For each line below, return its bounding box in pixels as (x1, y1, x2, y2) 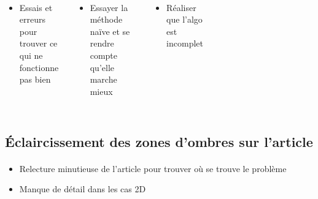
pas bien (19, 73, 51, 86)
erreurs (19, 13, 45, 26)
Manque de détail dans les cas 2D (19, 182, 146, 195)
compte (90, 48, 118, 61)
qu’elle (90, 61, 114, 73)
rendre (90, 37, 114, 50)
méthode (90, 13, 123, 26)
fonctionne (19, 61, 59, 73)
